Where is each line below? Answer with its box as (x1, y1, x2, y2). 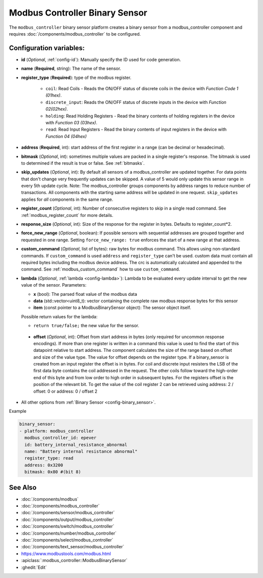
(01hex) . (45, 93, 62, 98)
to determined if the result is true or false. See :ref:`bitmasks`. (21, 160, 145, 166)
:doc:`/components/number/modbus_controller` (21, 530, 117, 536)
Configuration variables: (9, 44, 85, 52)
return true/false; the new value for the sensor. (33, 323, 139, 328)
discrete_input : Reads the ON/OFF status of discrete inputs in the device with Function (45, 99, 226, 105)
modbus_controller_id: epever (24, 435, 97, 441)
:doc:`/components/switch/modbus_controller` (21, 523, 114, 529)
